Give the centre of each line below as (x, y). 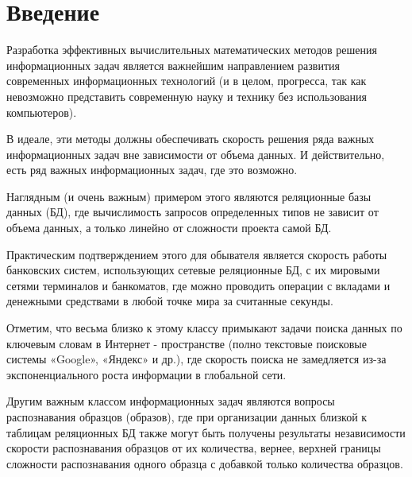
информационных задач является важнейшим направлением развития (173, 65)
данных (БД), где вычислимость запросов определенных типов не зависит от (193, 212)
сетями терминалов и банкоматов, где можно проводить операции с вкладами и (198, 285)
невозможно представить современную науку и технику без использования (187, 96)
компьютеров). (42, 112)
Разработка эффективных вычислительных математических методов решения (192, 50)
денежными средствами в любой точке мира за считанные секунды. (170, 301)
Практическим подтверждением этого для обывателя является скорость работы (197, 254)
